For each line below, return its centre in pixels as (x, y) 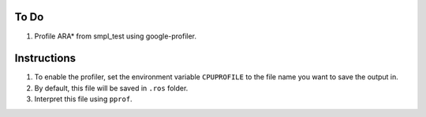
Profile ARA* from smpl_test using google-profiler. (116, 36)
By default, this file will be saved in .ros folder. (111, 88)
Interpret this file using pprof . (84, 99)
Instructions (45, 58)
